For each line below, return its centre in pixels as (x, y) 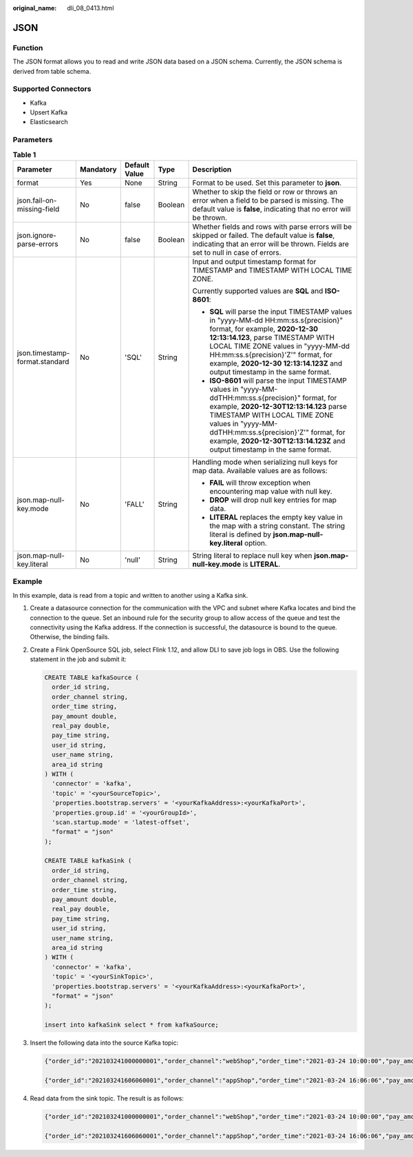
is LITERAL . (262, 564)
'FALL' (134, 504)
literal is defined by (241, 534)
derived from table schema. (52, 71)
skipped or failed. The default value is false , (264, 235)
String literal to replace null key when (252, 555)
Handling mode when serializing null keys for (265, 462)
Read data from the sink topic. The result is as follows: (107, 1098)
